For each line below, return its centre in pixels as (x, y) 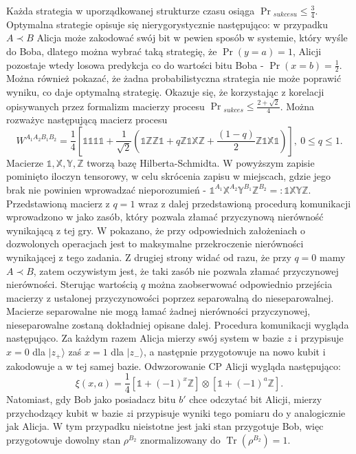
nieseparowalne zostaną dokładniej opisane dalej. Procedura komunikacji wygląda (178, 324)
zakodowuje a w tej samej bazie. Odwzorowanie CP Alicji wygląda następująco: (174, 365)
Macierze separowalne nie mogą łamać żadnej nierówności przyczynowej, (158, 311)
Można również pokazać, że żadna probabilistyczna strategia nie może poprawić (174, 78)
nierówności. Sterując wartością (72, 284)
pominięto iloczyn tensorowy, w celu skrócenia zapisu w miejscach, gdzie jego (169, 176)
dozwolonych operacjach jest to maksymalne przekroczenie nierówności (155, 244)
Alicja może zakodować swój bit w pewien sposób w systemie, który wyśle (192, 38)
